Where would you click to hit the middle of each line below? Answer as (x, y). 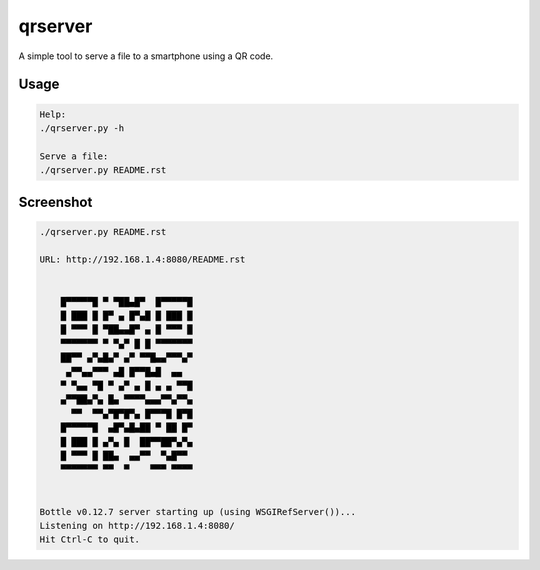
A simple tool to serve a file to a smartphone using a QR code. (146, 56)
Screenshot (55, 201)
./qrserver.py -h (82, 128)
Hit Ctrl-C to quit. (89, 539)
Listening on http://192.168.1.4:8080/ (137, 525)
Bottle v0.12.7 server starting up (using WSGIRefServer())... (198, 511)
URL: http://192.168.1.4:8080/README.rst (142, 259)
